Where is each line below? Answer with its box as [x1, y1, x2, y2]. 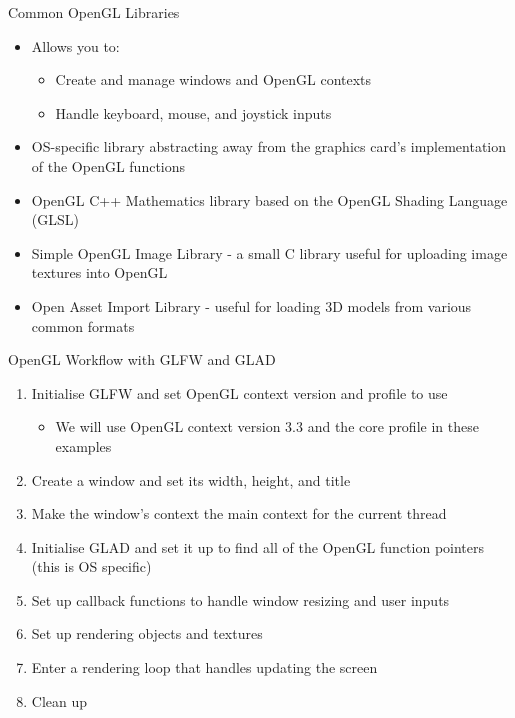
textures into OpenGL [31, 262, 168, 283]
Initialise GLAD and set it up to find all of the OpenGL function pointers [31, 536, 485, 557]
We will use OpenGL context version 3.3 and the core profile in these [55, 416, 479, 437]
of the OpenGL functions [31, 155, 186, 176]
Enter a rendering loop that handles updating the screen [31, 657, 378, 678]
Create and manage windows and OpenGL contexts [55, 69, 372, 90]
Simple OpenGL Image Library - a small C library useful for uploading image [31, 242, 508, 263]
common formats [31, 315, 135, 336]
